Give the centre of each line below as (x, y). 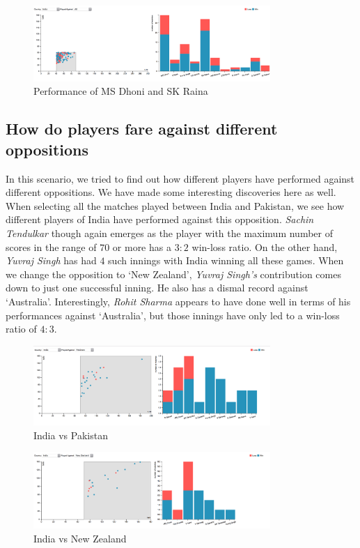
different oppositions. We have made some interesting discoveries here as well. (171, 192)
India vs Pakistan (71, 435)
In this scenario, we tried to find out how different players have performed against (180, 178)
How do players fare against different (142, 129)
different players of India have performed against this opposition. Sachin (160, 219)
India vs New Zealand (80, 538)
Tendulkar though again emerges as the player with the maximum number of (169, 233)
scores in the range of (51, 246)
